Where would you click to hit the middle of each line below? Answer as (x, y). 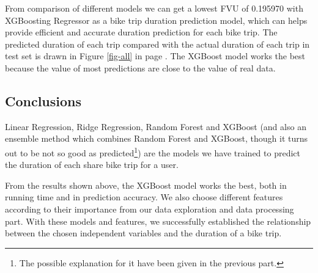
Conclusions (43, 100)
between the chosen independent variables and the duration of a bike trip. (143, 233)
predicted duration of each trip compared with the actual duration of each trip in (157, 44)
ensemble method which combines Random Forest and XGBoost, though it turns (157, 138)
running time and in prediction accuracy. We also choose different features (144, 197)
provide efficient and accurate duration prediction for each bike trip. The (141, 32)
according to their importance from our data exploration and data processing (150, 209)
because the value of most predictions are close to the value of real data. (140, 67)
